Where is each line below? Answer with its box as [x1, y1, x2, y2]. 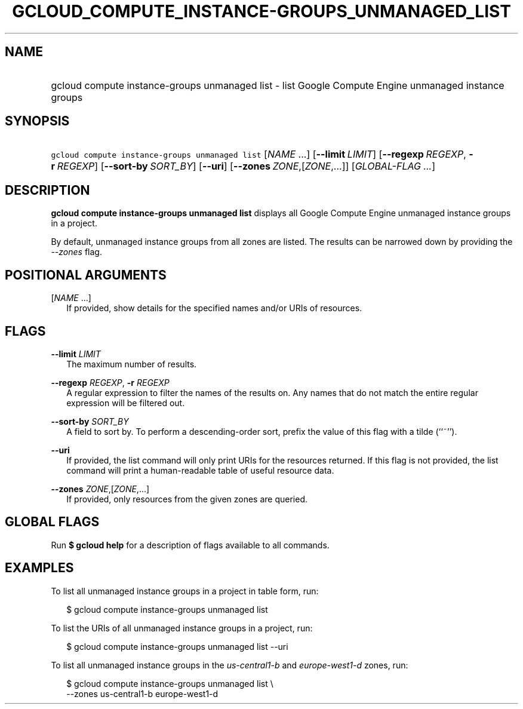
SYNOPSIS [5, 113, 70, 129]
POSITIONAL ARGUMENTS [5, 267, 167, 283]
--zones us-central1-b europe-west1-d [66, 688, 219, 699]
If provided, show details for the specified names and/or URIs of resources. [66, 303, 362, 314]
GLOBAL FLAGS [5, 514, 100, 530]
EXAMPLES [5, 560, 74, 576]
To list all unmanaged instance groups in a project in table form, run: [51, 585, 319, 596]
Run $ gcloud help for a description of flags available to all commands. [51, 539, 330, 550]
